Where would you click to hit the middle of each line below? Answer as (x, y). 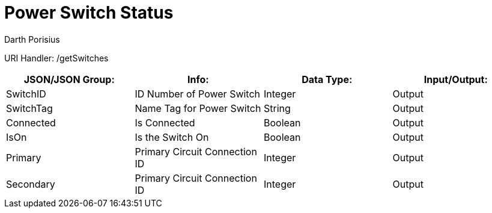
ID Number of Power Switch (198, 94)
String (277, 108)
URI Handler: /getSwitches (56, 58)
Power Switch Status (89, 13)
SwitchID (26, 94)
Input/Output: (456, 79)
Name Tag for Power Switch (198, 108)
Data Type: (327, 79)
